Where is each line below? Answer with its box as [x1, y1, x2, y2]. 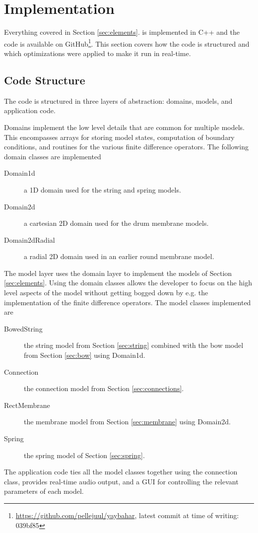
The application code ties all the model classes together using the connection [4, 466, 238, 477]
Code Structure [4, 72, 85, 87]
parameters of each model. [4, 486, 84, 496]
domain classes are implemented [4, 151, 101, 161]
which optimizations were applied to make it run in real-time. [4, 48, 191, 58]
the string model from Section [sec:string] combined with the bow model [24, 340, 244, 350]
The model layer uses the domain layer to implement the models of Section [4, 267, 232, 278]
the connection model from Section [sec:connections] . [24, 383, 184, 394]
